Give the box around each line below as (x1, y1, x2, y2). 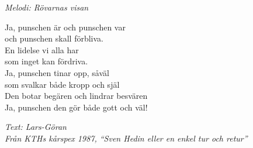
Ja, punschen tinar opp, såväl (5, 66, 109, 78)
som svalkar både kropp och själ (5, 78, 120, 90)
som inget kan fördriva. (5, 55, 88, 67)
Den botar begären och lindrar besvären (5, 90, 148, 102)
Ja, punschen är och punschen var (5, 20, 126, 33)
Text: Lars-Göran (5, 121, 67, 133)
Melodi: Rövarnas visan (5, 1, 89, 13)
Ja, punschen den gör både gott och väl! (5, 101, 148, 113)
